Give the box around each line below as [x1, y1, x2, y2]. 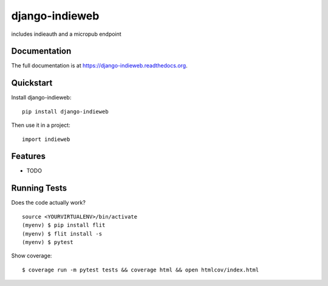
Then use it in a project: [11, 121, 70, 129]
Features [11, 151, 46, 162]
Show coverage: [11, 252, 52, 259]
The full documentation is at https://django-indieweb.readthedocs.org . [11, 62, 188, 69]
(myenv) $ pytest [22, 239, 73, 245]
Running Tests [11, 183, 67, 194]
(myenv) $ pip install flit [22, 222, 106, 229]
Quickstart [11, 78, 53, 88]
